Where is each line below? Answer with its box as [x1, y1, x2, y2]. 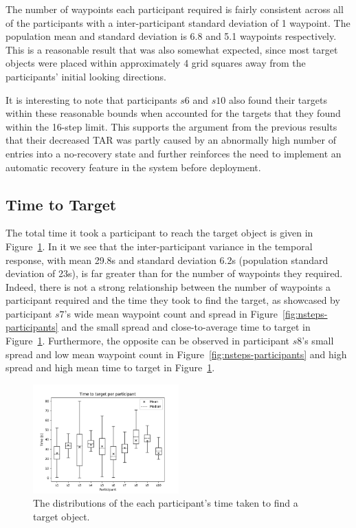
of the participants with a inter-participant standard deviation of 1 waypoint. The [5, 15, 351, 30]
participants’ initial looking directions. [5, 69, 167, 83]
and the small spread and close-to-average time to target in [61, 320, 311, 334]
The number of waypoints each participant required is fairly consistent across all [5, 2, 344, 16]
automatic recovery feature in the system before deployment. [5, 159, 261, 174]
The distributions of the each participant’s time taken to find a [33, 496, 298, 510]
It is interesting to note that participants [5, 92, 177, 107]
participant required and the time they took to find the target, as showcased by [5, 293, 340, 307]
